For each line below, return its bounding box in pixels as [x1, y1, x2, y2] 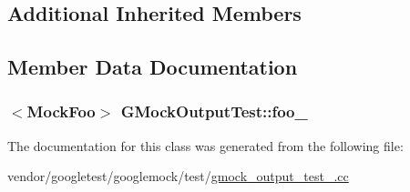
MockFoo [26, 100, 96, 123]
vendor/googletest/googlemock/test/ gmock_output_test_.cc [7, 167, 349, 186]
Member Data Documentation [7, 53, 298, 81]
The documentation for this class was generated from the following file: [7, 136, 404, 155]
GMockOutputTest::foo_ [120, 100, 308, 123]
